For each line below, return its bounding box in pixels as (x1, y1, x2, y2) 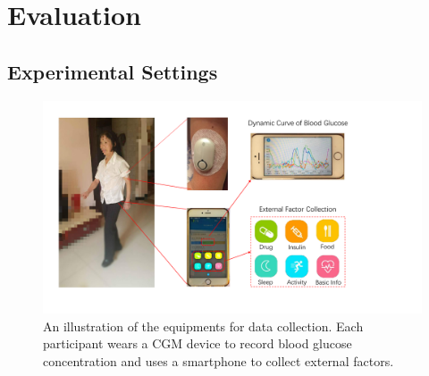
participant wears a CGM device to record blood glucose (43, 334, 352, 353)
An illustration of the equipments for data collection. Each (43, 316, 364, 335)
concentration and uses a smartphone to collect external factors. (43, 351, 394, 370)
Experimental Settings (7, 57, 218, 85)
